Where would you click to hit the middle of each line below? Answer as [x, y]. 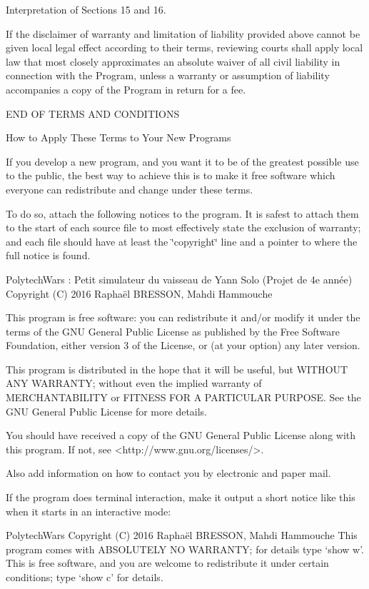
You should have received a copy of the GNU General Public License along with [181, 435]
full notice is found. [48, 255]
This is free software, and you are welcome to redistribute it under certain [167, 563]
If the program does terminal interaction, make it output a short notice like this [181, 497]
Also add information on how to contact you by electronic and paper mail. [168, 473]
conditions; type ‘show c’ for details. [85, 577]
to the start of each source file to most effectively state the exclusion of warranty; [183, 227]
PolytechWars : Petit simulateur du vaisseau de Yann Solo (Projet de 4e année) [179, 279]
